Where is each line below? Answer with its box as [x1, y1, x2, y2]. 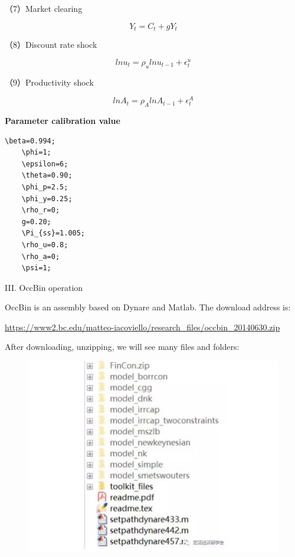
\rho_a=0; [21, 252, 60, 261]
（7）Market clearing [5, 2, 83, 14]
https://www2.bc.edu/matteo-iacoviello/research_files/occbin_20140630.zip [5, 320, 280, 333]
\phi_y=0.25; [21, 194, 73, 203]
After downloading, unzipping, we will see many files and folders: [5, 340, 240, 353]
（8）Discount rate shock [5, 38, 97, 51]
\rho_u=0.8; [21, 240, 68, 249]
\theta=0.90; [21, 171, 73, 180]
